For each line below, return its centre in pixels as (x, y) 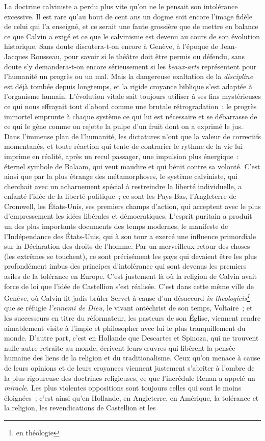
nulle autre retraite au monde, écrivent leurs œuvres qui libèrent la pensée (120, 347)
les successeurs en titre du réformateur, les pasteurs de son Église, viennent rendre (132, 318)
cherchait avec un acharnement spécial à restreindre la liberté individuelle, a (123, 186)
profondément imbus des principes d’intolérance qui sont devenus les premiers (125, 266)
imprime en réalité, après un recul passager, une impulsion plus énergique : (122, 156)
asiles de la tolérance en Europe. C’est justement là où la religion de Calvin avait (131, 276)
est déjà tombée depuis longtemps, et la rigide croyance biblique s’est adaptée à (128, 86)
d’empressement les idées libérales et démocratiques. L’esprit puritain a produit (128, 216)
